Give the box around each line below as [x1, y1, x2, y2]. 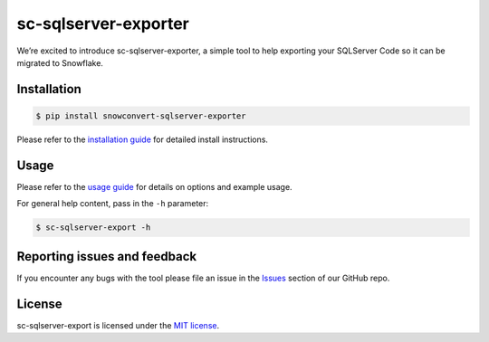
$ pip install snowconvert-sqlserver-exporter [35, 110, 246, 121]
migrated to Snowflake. [16, 57, 104, 68]
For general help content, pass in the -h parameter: [16, 198, 209, 209]
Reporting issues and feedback [16, 249, 197, 264]
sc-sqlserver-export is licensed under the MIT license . [16, 319, 220, 330]
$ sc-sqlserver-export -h [35, 223, 151, 233]
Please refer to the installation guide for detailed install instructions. [16, 134, 269, 145]
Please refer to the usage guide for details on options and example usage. [16, 181, 293, 192]
